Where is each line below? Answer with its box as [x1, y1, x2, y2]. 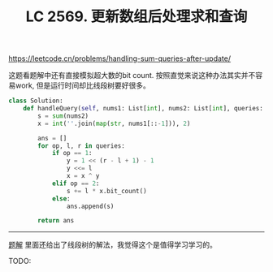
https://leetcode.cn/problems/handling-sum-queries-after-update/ [8, 54, 232, 63]
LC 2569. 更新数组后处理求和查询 [25, 7, 248, 26]
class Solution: [8, 97, 63, 106]
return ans [37, 217, 75, 225]
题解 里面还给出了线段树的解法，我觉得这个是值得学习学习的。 [8, 240, 217, 250]
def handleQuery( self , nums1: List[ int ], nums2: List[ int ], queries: [23, 105, 264, 113]
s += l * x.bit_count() [66, 187, 148, 195]
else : [51, 194, 71, 203]
